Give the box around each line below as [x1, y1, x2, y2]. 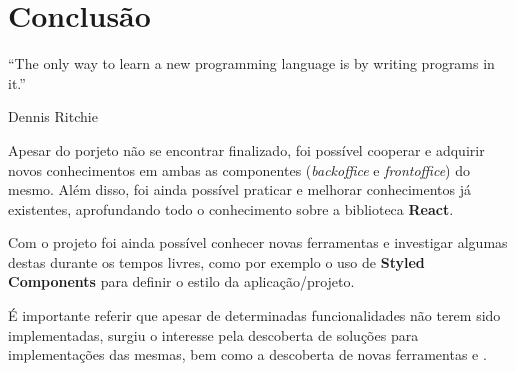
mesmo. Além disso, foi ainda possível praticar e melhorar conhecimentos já [8, 179, 471, 200]
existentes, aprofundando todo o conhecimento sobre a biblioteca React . [8, 198, 454, 219]
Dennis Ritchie [8, 106, 98, 127]
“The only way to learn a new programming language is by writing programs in [8, 53, 495, 74]
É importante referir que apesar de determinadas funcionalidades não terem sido [8, 305, 501, 326]
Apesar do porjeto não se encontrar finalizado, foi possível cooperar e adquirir [8, 139, 485, 160]
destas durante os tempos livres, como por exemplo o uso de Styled [8, 251, 425, 272]
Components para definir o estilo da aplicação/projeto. [8, 271, 355, 292]
